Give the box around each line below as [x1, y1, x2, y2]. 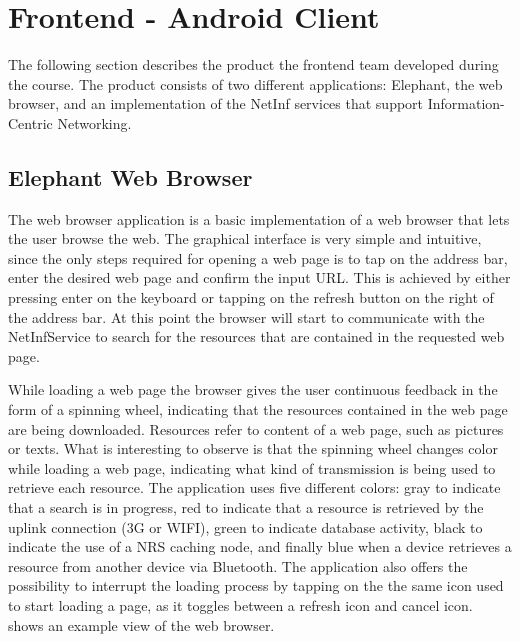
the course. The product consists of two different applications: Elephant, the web [8, 73, 503, 94]
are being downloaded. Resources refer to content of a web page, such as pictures [8, 418, 504, 439]
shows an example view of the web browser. [8, 614, 275, 635]
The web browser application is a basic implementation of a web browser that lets [8, 208, 510, 229]
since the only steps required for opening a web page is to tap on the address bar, [8, 247, 508, 268]
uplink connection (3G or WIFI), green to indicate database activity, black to [8, 516, 483, 537]
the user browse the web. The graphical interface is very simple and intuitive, [8, 228, 482, 249]
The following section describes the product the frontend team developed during [8, 54, 499, 75]
